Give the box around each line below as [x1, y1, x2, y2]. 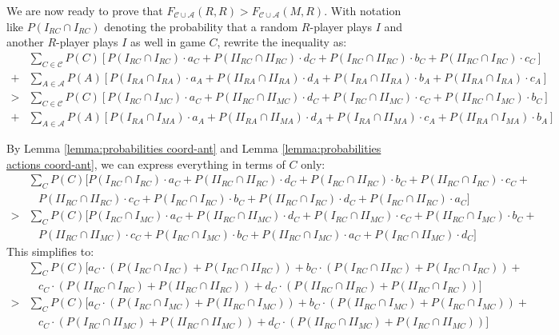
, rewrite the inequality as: [217, 34, 347, 50]
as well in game [130, 34, 206, 50]
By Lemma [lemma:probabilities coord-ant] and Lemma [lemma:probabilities [6, 140, 381, 157]
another [6, 34, 44, 50]
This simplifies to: [6, 243, 94, 259]
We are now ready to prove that [6, 2, 163, 18]
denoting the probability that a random [104, 18, 298, 34]
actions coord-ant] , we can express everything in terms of [6, 155, 285, 172]
